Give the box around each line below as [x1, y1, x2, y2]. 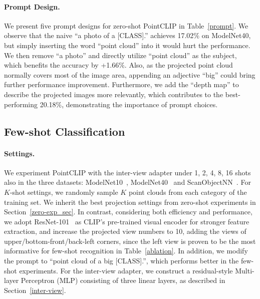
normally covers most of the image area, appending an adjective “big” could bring [4, 69, 255, 80]
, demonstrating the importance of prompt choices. [62, 99, 218, 109]
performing [4, 99, 38, 109]
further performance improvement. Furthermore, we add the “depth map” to [4, 79, 239, 90]
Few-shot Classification [4, 123, 125, 139]
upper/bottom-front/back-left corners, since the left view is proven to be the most [4, 235, 256, 246]
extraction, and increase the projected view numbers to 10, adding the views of [4, 226, 246, 236]
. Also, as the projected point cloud [124, 60, 233, 70]
